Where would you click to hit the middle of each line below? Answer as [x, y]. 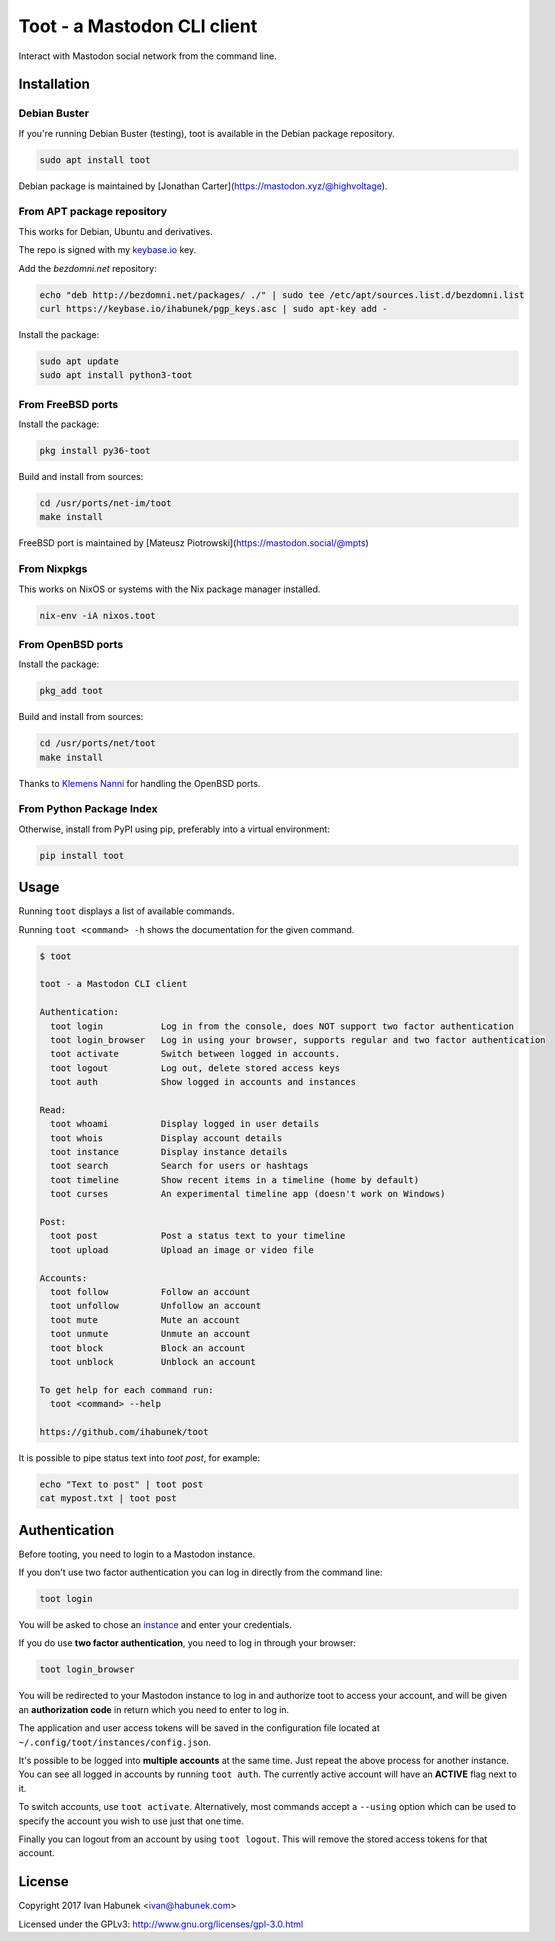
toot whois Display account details [166, 1138]
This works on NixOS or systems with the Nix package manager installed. [169, 589]
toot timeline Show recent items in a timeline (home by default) [235, 1179]
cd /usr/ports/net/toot [98, 743]
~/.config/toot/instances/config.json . [115, 1742]
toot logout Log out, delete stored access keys [195, 1068]
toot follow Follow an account [150, 1291]
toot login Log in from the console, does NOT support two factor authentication [282, 1026]
